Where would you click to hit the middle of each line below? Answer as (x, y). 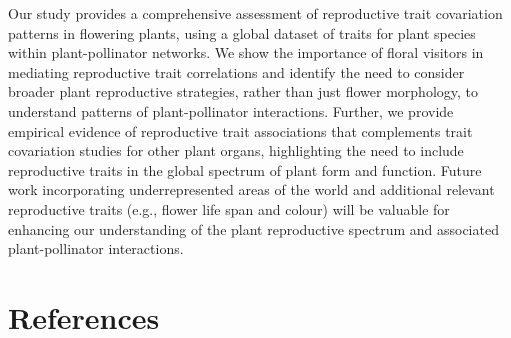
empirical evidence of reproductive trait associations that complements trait (240, 130)
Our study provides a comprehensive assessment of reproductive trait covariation (255, 13)
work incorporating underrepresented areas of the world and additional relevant (251, 189)
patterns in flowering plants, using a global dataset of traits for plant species (242, 32)
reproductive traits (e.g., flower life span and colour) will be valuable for (229, 208)
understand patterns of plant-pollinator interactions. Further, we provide (231, 110)
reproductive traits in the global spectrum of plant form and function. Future (245, 169)
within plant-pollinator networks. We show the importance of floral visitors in (246, 52)
